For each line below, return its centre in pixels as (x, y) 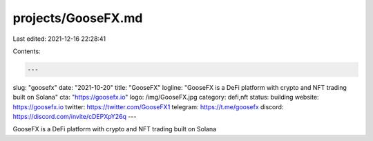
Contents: (27, 51)
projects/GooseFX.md (78, 18)
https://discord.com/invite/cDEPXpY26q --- (75, 117)
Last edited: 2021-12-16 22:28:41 (59, 39)
